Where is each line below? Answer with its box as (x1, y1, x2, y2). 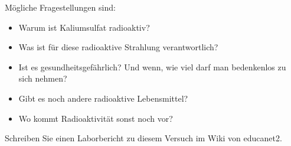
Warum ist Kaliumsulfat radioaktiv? (18, 21, 150, 33)
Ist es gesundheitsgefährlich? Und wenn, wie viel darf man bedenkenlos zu (18, 60, 286, 73)
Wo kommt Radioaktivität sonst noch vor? (18, 112, 173, 124)
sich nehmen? (18, 72, 67, 85)
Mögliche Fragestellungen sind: (5, 1, 116, 13)
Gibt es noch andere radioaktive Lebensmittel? (18, 92, 188, 104)
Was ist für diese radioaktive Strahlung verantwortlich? (18, 41, 218, 53)
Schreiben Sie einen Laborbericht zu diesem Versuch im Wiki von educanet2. (5, 132, 282, 144)
